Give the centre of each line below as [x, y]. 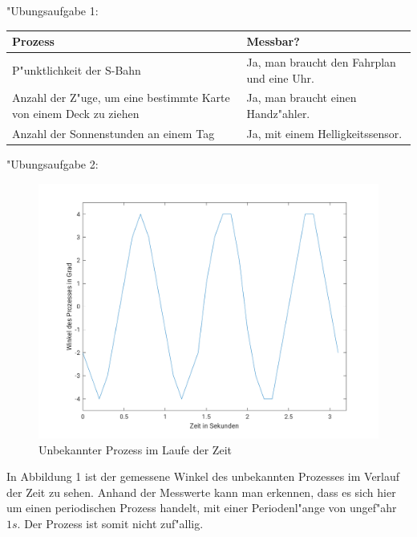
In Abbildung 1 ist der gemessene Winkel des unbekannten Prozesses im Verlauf [203, 476]
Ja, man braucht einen [302, 98]
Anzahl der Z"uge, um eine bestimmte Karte [121, 98]
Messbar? [273, 41]
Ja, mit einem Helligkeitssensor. [324, 133]
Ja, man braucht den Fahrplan [321, 61]
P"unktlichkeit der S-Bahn [77, 69]
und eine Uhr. [280, 77]
